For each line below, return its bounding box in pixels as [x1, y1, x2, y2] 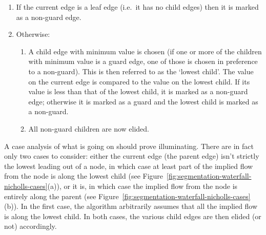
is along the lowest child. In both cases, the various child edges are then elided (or [4, 210, 261, 221]
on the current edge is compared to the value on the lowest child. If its [28, 76, 250, 87]
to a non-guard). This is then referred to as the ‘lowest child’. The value [28, 66, 254, 76]
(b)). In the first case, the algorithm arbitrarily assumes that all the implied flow [4, 201, 258, 211]
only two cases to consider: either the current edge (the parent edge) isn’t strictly [4, 151, 259, 161]
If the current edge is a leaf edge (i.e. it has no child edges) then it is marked [16, 2, 259, 12]
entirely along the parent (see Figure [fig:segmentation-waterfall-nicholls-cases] [4, 190, 251, 201]
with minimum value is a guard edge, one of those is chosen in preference [28, 56, 258, 67]
